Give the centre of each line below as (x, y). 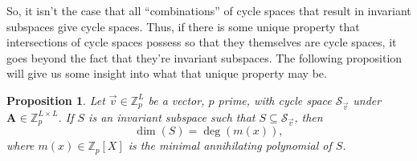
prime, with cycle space (275, 100)
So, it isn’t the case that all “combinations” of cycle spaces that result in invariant (209, 10)
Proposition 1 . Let (56, 100)
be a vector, (176, 100)
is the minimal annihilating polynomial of (230, 145)
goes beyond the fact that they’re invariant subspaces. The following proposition (204, 57)
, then (309, 117)
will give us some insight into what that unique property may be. (167, 73)
